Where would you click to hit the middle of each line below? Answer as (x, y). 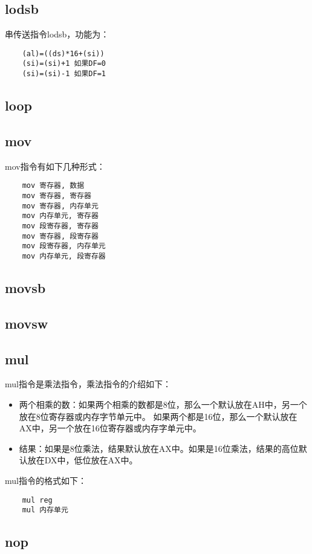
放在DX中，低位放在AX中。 (83, 460)
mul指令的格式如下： (46, 480)
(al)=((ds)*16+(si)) (63, 53)
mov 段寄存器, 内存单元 (64, 246)
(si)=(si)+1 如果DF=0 (64, 64)
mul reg (37, 500)
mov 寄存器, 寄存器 (57, 196)
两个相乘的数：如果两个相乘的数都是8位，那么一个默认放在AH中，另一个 (163, 404)
